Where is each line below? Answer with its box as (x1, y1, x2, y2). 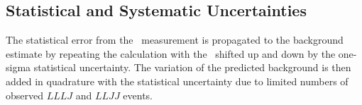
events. (123, 87, 153, 102)
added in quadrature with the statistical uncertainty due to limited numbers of (6, 73, 349, 88)
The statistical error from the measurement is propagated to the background (6, 32, 344, 47)
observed (6, 87, 44, 102)
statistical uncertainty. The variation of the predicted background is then (33, 60, 351, 75)
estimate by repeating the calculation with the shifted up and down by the (6, 46, 336, 61)
